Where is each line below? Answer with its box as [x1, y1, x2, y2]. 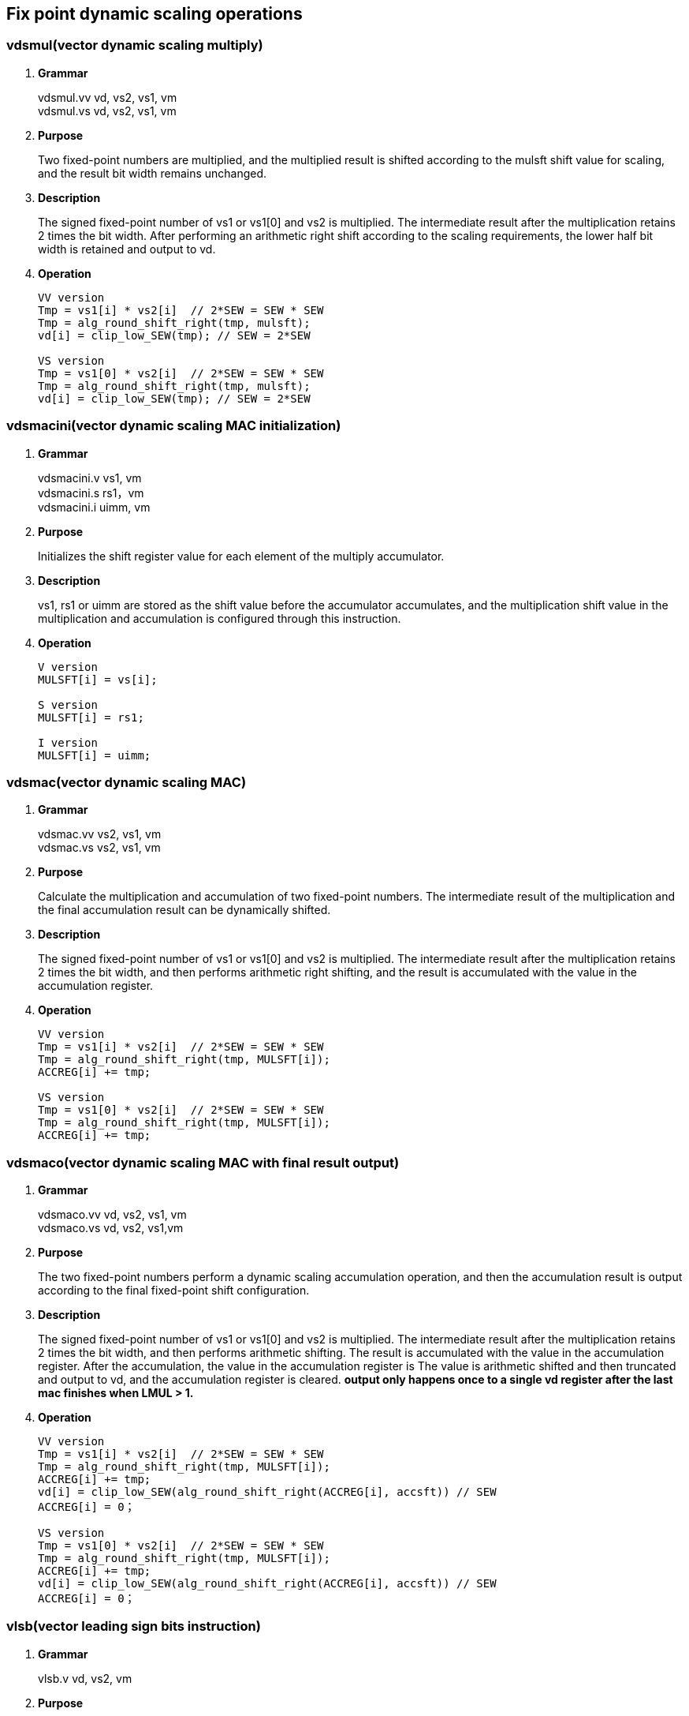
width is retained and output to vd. [38, 242, 216, 256]
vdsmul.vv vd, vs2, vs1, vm [38, 90, 177, 104]
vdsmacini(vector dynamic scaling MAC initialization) [6, 418, 341, 434]
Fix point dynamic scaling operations [6, 4, 303, 24]
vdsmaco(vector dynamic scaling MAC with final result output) [6, 1154, 400, 1171]
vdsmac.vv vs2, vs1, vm [38, 827, 162, 841]
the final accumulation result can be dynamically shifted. [38, 903, 331, 917]
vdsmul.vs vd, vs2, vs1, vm [38, 103, 177, 118]
